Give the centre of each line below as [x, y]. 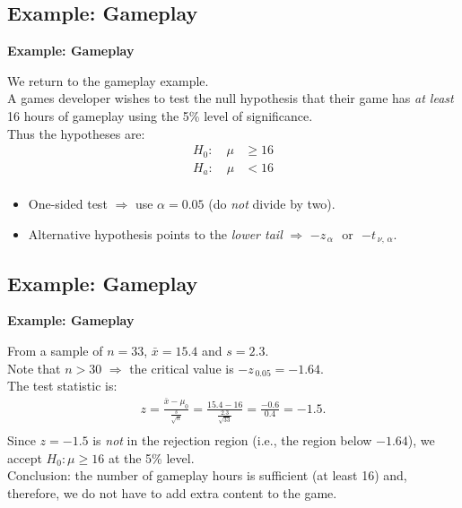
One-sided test [68, 204]
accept [25, 457]
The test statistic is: [62, 386]
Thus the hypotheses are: [76, 133]
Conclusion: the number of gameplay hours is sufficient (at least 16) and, [207, 475]
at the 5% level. [151, 457]
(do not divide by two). [272, 204]
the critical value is [182, 368]
